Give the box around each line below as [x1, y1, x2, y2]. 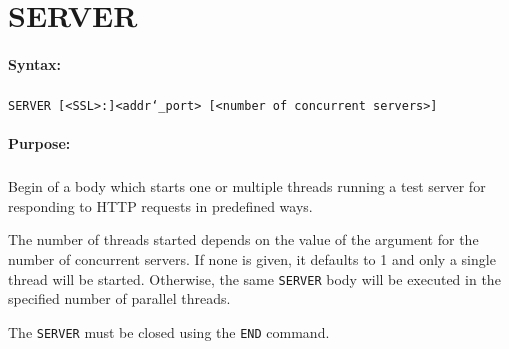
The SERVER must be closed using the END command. [8, 321, 330, 342]
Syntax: [8, 53, 61, 74]
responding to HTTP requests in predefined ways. [8, 195, 313, 216]
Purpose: [8, 133, 71, 154]
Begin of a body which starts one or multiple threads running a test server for [8, 176, 486, 197]
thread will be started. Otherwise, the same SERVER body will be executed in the [8, 268, 501, 289]
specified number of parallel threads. [8, 288, 231, 309]
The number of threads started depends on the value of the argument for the [8, 229, 479, 250]
